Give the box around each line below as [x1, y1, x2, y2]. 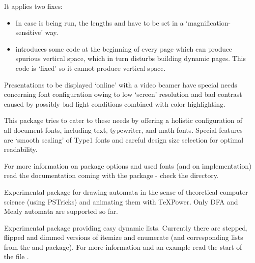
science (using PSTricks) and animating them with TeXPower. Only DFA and [4, 196, 238, 206]
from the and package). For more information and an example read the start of [4, 241, 242, 252]
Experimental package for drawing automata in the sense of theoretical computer [4, 186, 248, 197]
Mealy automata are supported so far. [4, 206, 118, 216]
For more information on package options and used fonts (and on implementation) [4, 160, 252, 171]
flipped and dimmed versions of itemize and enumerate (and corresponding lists [4, 232, 243, 242]
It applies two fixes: [4, 1, 63, 11]
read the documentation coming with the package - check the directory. [4, 170, 219, 180]
